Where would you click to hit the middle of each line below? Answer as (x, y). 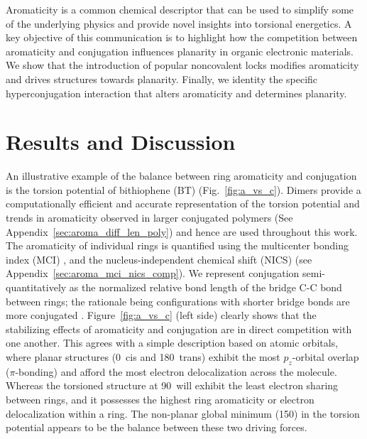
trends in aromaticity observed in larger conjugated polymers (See (149, 218)
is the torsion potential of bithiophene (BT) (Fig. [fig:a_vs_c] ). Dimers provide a (183, 189)
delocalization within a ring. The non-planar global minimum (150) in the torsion (183, 413)
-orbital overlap (325, 357)
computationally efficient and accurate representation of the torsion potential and (183, 204)
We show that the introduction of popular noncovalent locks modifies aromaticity (182, 65)
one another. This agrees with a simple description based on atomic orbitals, (172, 343)
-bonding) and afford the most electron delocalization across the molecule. (176, 371)
